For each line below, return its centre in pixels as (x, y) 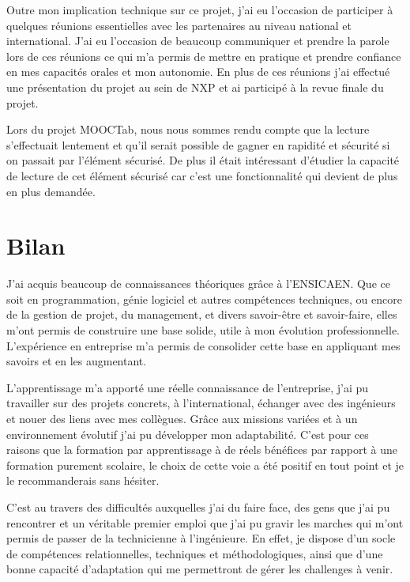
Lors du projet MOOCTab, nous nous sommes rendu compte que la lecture (188, 129)
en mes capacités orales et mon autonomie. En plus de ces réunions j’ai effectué (198, 72)
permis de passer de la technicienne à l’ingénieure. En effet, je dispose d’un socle (201, 538)
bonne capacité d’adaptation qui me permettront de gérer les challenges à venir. (200, 569)
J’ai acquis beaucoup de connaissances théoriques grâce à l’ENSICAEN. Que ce (198, 283)
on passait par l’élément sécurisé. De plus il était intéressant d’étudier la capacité (203, 160)
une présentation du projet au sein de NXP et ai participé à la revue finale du (195, 87)
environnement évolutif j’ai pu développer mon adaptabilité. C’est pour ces (188, 434)
